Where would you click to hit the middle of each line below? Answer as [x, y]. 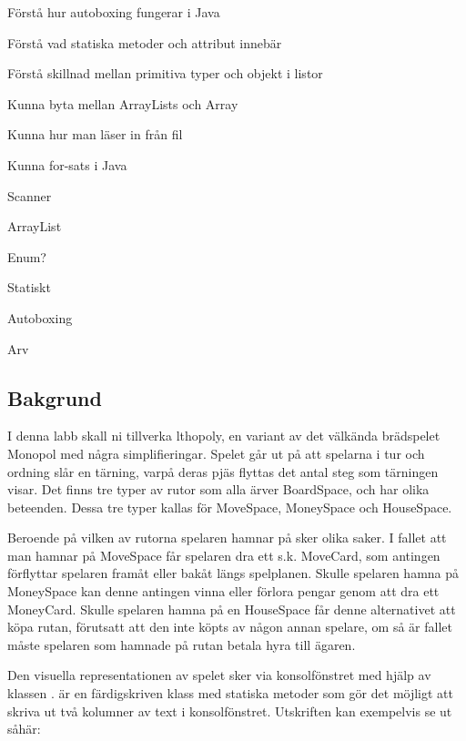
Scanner [30, 195]
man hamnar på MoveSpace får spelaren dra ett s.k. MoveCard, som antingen [224, 555]
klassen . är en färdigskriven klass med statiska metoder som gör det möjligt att [230, 693]
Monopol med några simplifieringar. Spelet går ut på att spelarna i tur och [216, 453]
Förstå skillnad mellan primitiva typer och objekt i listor [165, 73]
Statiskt [29, 287]
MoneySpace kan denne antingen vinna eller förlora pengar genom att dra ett [223, 591]
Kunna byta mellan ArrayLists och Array [123, 103]
